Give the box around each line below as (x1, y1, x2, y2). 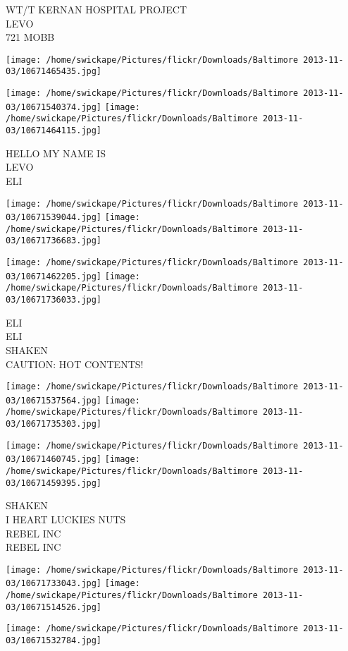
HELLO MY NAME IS (6, 145, 106, 160)
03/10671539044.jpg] (6, 212, 102, 223)
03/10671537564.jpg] (6, 395, 102, 406)
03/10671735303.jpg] (6, 419, 102, 430)
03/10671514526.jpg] (6, 602, 102, 612)
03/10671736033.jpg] (6, 295, 102, 305)
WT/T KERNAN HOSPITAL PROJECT (6, 2, 187, 16)
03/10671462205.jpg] (6, 271, 102, 281)
